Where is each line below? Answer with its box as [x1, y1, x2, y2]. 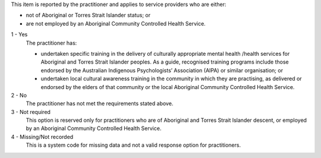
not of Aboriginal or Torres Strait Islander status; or [26, 12, 151, 19]
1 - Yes [11, 31, 28, 38]
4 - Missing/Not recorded [11, 133, 74, 140]
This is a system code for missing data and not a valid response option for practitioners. [26, 141, 241, 148]
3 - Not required [11, 108, 51, 115]
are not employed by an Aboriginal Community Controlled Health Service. [26, 20, 206, 27]
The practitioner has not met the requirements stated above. [26, 100, 174, 107]
